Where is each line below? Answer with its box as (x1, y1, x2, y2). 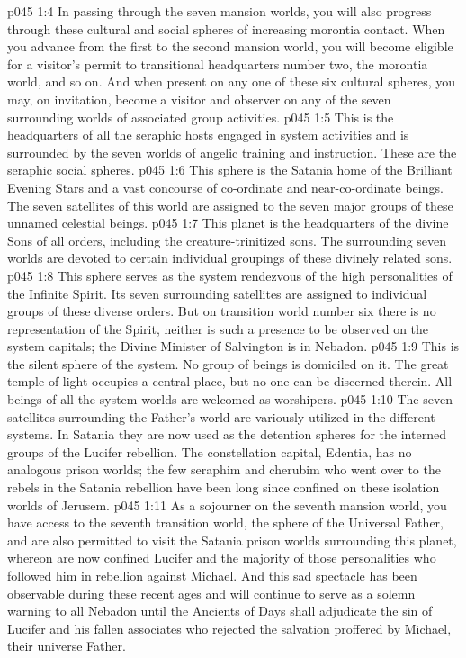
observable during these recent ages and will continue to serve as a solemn (7, 583, 416, 602)
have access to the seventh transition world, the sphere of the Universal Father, (7, 513, 444, 532)
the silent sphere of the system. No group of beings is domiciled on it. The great (7, 354, 449, 373)
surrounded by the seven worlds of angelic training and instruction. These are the (7, 142, 457, 161)
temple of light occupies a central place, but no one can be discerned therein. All (7, 372, 453, 391)
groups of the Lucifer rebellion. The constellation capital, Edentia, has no (7, 442, 412, 461)
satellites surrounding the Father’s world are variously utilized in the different (7, 407, 435, 426)
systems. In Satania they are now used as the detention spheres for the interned (7, 425, 446, 444)
